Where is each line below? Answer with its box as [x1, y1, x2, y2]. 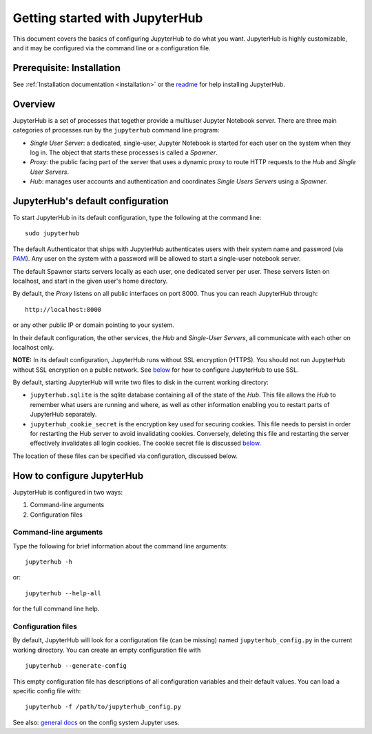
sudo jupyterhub [25, 230, 80, 237]
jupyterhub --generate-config [25, 662, 127, 670]
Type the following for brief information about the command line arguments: [12, 542, 229, 550]
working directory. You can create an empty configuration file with [12, 646, 201, 654]
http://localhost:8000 [25, 306, 102, 313]
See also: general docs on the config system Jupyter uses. [12, 718, 180, 726]
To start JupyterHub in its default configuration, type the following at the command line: [12, 214, 262, 221]
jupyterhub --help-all [25, 589, 102, 597]
